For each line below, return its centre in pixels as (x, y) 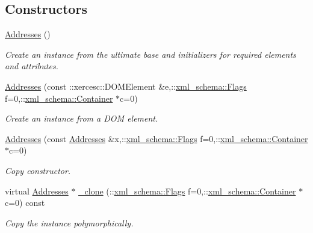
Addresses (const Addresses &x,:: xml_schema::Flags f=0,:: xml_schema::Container (156, 138)
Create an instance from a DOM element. (82, 118)
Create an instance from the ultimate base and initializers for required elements (150, 54)
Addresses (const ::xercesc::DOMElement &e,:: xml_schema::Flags (126, 86)
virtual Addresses (37, 191)
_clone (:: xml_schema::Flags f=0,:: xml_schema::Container (187, 191)
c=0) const (25, 203)
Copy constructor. (38, 170)
